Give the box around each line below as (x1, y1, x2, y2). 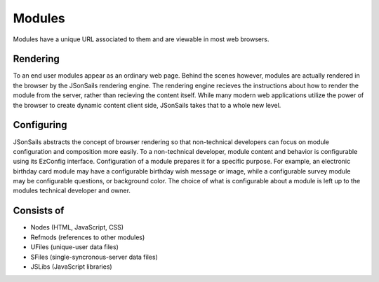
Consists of (13, 205, 65, 217)
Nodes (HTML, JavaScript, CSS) (30, 223, 124, 232)
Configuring (13, 119, 67, 131)
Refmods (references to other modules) (30, 233, 145, 241)
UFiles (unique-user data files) (30, 243, 119, 251)
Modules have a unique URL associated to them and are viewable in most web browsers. (13, 35, 270, 43)
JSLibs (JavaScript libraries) (30, 262, 112, 271)
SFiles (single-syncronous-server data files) (30, 253, 158, 261)
